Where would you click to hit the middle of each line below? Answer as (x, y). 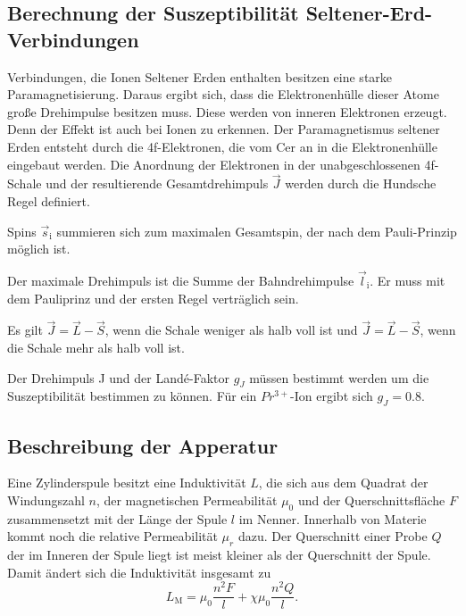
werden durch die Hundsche (361, 183)
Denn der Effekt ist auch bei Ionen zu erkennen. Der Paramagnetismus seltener (224, 129)
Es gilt (25, 330)
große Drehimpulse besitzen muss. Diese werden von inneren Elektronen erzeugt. (227, 111)
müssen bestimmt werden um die (339, 377)
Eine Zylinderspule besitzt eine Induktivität (127, 483)
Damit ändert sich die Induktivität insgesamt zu (139, 572)
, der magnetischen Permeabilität (187, 499)
